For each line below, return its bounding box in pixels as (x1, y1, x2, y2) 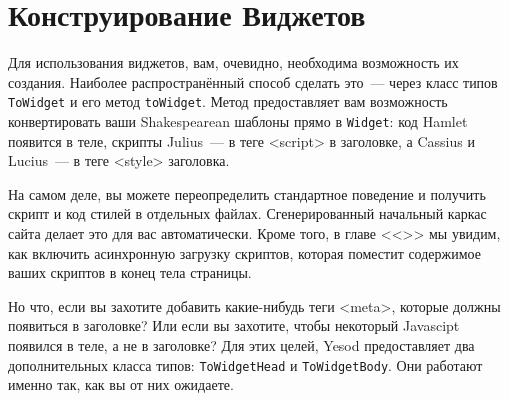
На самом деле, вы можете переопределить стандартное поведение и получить (8, 183, 486, 204)
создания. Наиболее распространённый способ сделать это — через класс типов (8, 71, 498, 92)
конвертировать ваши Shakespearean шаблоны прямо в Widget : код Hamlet (8, 110, 468, 131)
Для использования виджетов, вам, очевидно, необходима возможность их (8, 52, 459, 73)
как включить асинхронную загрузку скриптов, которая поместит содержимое (8, 242, 481, 263)
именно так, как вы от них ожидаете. (8, 374, 234, 395)
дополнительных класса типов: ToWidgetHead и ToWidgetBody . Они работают (8, 354, 483, 375)
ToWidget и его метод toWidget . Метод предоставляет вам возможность (8, 91, 448, 112)
